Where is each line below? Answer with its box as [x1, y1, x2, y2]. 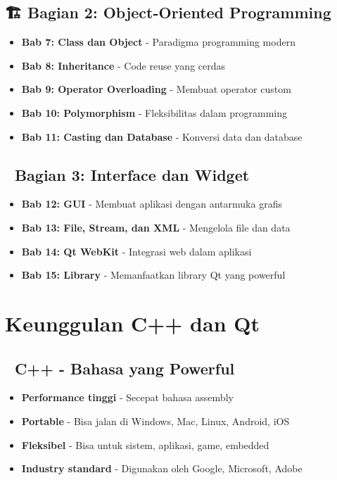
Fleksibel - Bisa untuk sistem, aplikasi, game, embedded [21, 437, 269, 452]
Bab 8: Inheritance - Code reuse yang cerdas [21, 58, 226, 72]
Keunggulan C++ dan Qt [5, 308, 260, 337]
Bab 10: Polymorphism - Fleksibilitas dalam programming [21, 105, 287, 120]
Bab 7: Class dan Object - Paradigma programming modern [21, 34, 295, 49]
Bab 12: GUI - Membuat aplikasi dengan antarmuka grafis [21, 196, 282, 211]
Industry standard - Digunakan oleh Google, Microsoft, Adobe [21, 461, 303, 476]
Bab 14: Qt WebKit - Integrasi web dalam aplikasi [21, 244, 252, 258]
